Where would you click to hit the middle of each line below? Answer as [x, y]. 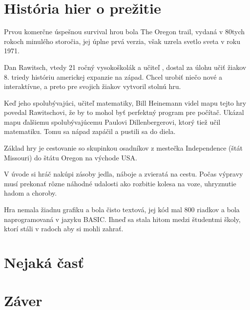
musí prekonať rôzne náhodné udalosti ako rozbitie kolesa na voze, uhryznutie [120, 183]
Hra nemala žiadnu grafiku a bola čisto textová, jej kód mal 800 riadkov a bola [122, 210]
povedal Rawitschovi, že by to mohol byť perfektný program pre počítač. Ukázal [124, 112]
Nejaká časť [44, 262]
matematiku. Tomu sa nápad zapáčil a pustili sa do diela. [90, 131]
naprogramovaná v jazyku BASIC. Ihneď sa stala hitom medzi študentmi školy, [122, 219]
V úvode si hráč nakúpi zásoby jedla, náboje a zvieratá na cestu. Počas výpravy [124, 174]
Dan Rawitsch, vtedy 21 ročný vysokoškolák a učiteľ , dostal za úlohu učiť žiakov [125, 67]
